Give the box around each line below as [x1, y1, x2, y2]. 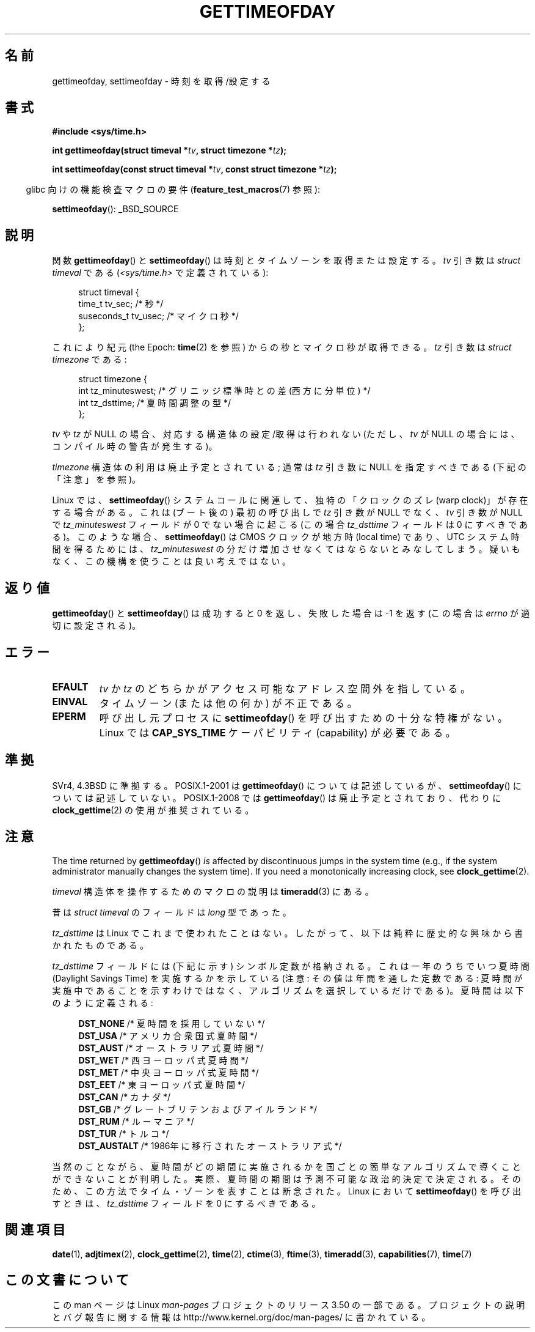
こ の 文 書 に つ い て [5, 1271, 129, 1287]
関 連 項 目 [5, 1222, 65, 1238]
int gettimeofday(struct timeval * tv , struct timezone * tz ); [52, 145, 287, 156]
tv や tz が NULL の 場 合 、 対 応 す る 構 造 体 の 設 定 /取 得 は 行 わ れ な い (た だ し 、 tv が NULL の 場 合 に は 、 [52, 429, 520, 440]
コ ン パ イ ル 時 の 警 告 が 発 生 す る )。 [52, 441, 217, 452]
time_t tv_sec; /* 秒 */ [78, 298, 164, 309]
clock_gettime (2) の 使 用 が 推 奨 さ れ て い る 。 [52, 804, 254, 815]
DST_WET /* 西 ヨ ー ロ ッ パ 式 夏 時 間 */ [78, 1054, 249, 1065]
